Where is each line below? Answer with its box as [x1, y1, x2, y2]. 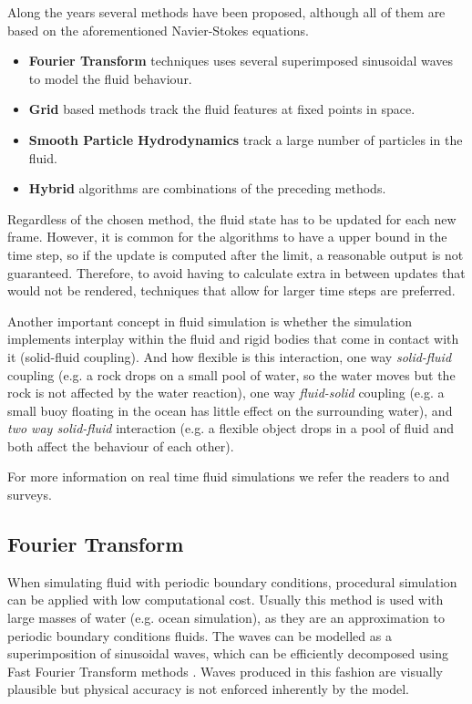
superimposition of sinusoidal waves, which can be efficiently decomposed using [7, 644, 448, 663]
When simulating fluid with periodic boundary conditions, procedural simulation [7, 572, 457, 591]
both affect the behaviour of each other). [7, 436, 234, 455]
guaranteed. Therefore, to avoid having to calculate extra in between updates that [7, 263, 466, 282]
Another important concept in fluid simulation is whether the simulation [7, 311, 413, 330]
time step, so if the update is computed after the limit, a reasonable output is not [7, 244, 464, 264]
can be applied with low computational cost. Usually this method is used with [7, 590, 444, 609]
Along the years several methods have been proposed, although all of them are [7, 3, 446, 21]
